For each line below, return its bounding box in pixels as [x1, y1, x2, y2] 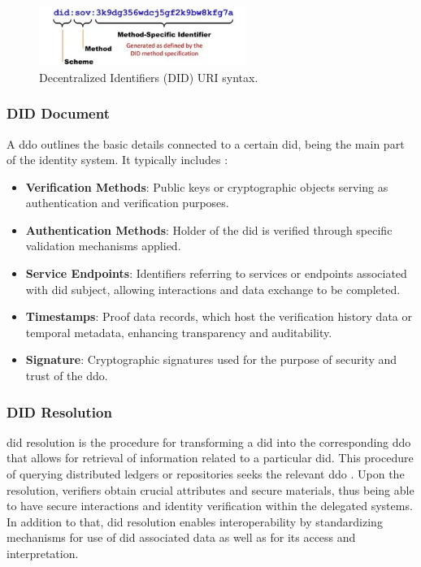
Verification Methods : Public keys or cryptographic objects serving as [25, 178, 388, 195]
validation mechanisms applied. [25, 237, 181, 254]
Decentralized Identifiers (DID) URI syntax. [39, 68, 258, 85]
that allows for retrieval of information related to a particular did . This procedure [7, 449, 414, 466]
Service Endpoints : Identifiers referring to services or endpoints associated [25, 265, 407, 282]
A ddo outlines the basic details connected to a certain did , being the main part [7, 135, 405, 152]
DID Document [7, 103, 110, 123]
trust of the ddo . [25, 367, 108, 384]
